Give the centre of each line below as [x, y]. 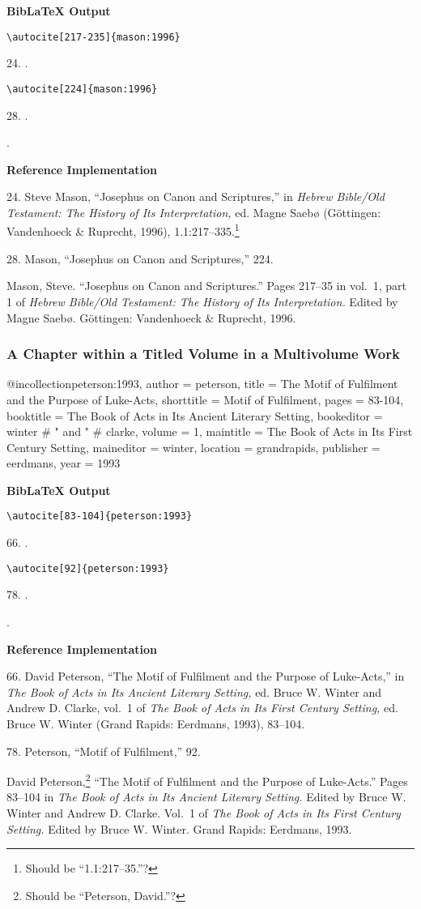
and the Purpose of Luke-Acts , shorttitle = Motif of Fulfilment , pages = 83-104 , [205, 399]
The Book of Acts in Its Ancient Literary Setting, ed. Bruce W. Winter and [194, 691]
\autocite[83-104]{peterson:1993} [100, 516]
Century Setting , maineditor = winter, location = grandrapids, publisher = [193, 447]
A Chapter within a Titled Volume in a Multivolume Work [203, 354]
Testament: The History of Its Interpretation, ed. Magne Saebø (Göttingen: [194, 212]
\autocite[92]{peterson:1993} [88, 568]
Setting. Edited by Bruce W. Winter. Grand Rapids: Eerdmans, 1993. [179, 828]
